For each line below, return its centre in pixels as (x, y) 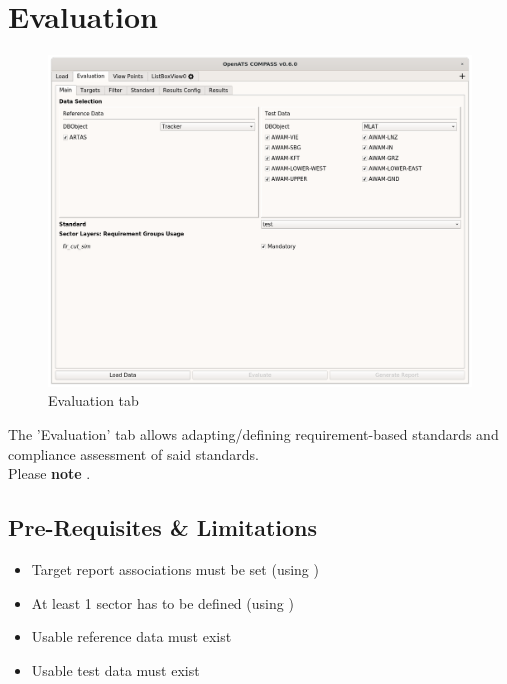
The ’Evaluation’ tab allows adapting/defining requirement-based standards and (253, 433)
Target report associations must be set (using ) (175, 568)
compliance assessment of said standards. (133, 453)
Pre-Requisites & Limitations (162, 527)
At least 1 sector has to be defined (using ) (162, 602)
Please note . (49, 473)
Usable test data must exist (115, 669)
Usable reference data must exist (131, 636)
